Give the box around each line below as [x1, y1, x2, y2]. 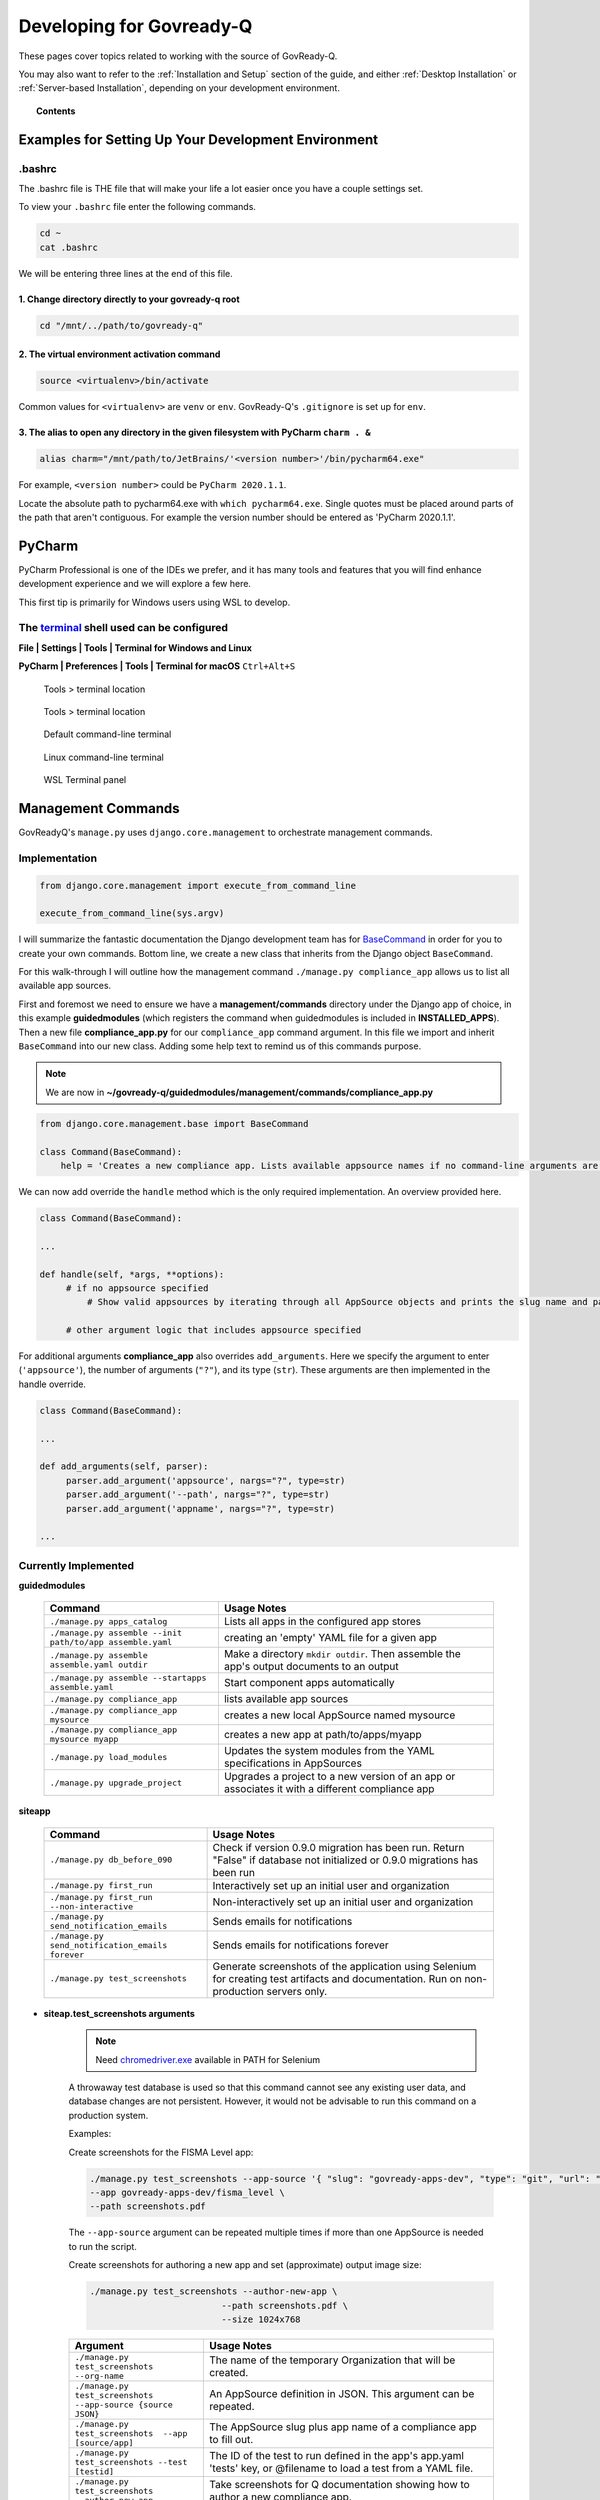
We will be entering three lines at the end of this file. [18, 267, 234, 279]
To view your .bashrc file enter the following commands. [18, 201, 257, 213]
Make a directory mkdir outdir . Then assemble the [223, 1647, 462, 1661]
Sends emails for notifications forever [212, 1938, 389, 1952]
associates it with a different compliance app [223, 1782, 435, 1796]
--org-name [74, 2370, 125, 2381]
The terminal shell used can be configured [18, 621, 229, 635]
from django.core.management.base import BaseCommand [39, 1118, 309, 1129]
